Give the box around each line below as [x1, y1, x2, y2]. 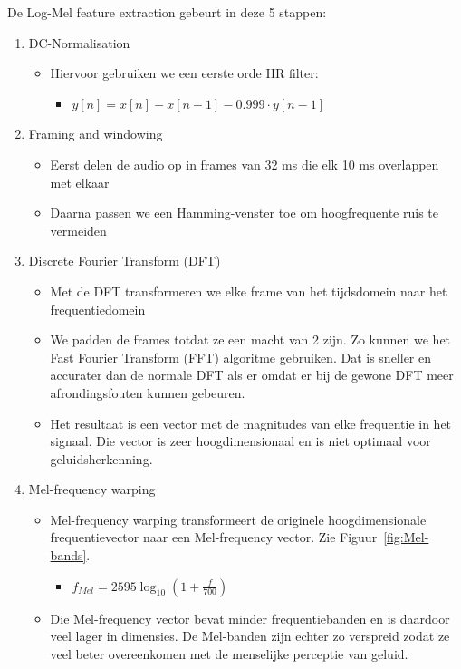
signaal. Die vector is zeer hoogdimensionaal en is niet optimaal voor [50, 431, 431, 451]
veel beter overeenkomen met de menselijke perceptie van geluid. [50, 644, 408, 663]
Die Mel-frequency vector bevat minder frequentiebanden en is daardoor [50, 608, 450, 627]
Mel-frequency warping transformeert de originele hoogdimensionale [50, 509, 427, 528]
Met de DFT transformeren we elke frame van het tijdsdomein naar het [50, 281, 447, 300]
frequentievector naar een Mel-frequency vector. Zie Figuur [50, 528, 378, 547]
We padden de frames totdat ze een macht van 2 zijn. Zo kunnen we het [50, 330, 451, 349]
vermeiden [50, 220, 107, 239]
